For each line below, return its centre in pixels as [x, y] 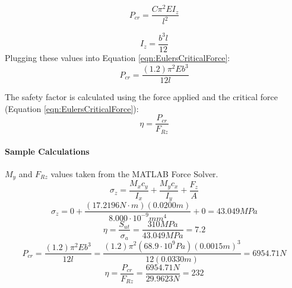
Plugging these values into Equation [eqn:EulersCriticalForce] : [118, 58]
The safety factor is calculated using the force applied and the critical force [142, 97]
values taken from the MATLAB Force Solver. [134, 173]
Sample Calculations [47, 151]
